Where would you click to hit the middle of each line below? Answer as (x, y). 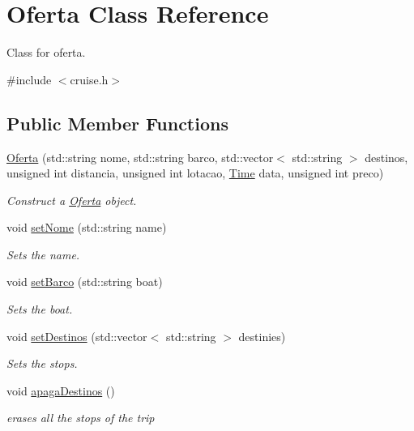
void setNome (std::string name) (87, 227)
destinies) (262, 336)
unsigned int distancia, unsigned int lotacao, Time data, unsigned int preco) (195, 173)
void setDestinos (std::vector (77, 336)
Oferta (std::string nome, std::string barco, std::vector (140, 157)
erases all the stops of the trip (81, 418)
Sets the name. (43, 254)
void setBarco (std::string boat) (85, 282)
